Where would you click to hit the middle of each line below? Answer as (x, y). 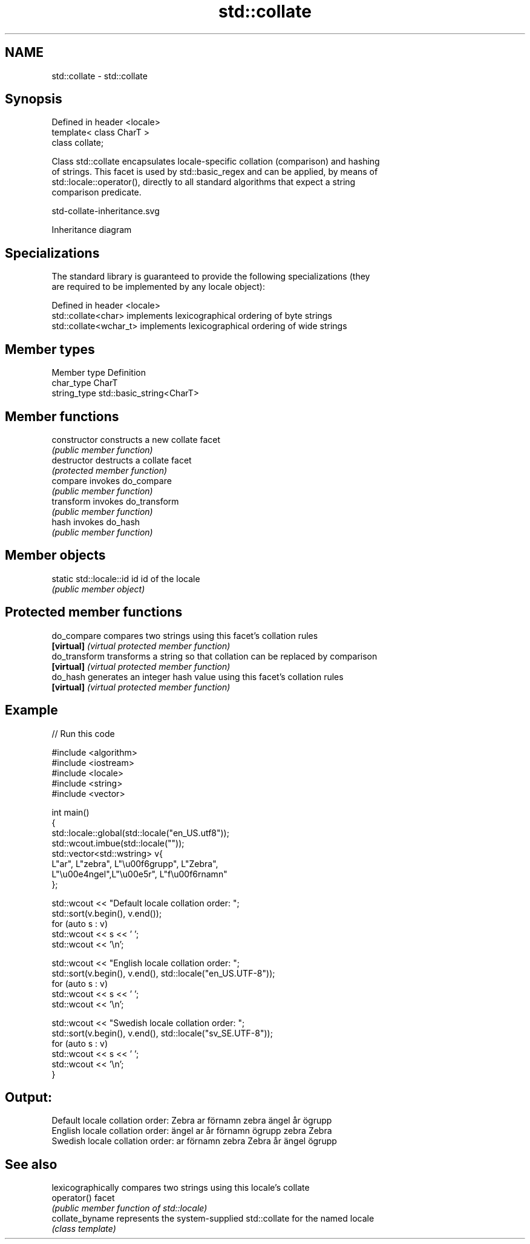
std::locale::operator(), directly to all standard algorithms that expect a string (204, 182)
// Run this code (83, 733)
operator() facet (83, 1198)
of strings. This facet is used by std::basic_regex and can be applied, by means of (215, 172)
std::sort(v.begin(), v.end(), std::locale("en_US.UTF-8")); (163, 973)
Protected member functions (94, 612)
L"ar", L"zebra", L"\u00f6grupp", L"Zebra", (135, 863)
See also (31, 1164)
